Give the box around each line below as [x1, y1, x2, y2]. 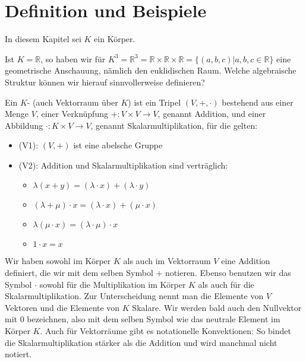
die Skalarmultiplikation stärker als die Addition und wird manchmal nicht [5, 336, 277, 348]
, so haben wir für [40, 52, 106, 65]
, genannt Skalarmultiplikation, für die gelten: [90, 119, 258, 131]
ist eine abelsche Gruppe [73, 139, 163, 151]
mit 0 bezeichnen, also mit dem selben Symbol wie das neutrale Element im [5, 313, 280, 325]
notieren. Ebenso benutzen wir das [165, 266, 291, 279]
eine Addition [221, 255, 270, 267]
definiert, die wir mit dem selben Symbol [5, 266, 153, 279]
